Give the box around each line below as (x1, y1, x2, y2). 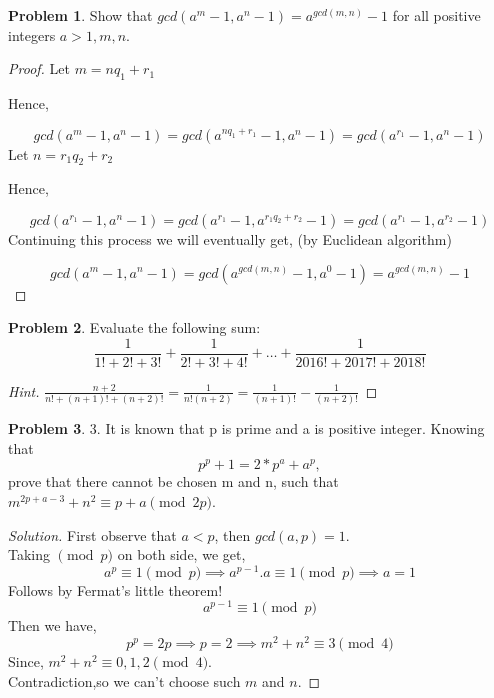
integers (8, 24, 56, 45)
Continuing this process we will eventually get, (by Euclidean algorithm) (8, 228, 452, 249)
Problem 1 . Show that (8, 5, 153, 25)
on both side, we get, (117, 544, 246, 565)
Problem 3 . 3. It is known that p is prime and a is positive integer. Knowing (8, 418, 485, 439)
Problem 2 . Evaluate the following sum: (8, 317, 261, 338)
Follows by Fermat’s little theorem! (8, 579, 223, 600)
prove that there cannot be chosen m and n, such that (8, 471, 339, 492)
